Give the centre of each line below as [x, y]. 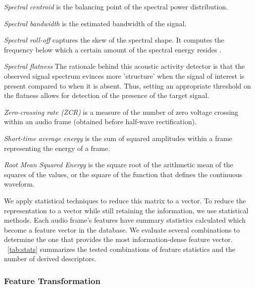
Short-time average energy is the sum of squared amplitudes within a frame [118, 138]
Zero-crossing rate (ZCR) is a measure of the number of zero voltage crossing [121, 112]
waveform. [19, 184]
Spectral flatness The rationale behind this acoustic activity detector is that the [125, 66]
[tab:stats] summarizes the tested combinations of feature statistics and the [122, 249]
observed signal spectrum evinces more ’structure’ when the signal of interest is [124, 75]
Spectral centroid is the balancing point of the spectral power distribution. [116, 6]
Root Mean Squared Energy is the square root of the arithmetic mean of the [119, 165]
